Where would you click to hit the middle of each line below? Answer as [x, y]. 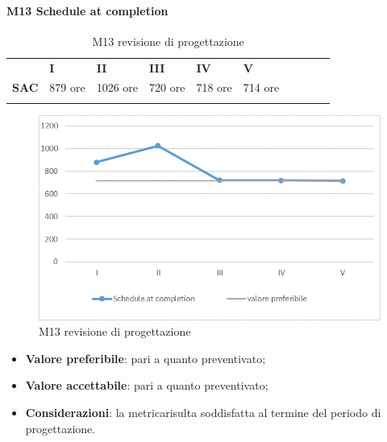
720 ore [167, 87]
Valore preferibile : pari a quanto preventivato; [146, 358]
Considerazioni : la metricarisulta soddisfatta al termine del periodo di [203, 413]
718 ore [214, 87]
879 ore [67, 87]
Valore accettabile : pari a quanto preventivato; [147, 385]
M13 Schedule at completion [87, 10]
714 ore [261, 87]
